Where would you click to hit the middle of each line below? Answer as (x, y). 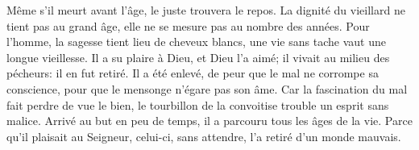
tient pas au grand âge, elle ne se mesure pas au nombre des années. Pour (188, 25)
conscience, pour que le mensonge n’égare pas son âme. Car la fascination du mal (207, 88)
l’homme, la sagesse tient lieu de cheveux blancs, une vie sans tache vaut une (196, 42)
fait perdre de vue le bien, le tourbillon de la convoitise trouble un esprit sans (198, 104)
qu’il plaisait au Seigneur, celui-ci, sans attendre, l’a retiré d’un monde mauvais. (204, 136)
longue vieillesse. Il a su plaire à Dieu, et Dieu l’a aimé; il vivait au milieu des (198, 57)
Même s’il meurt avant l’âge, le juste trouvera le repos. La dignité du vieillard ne (206, 10)
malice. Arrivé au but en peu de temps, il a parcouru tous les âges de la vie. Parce (209, 121)
